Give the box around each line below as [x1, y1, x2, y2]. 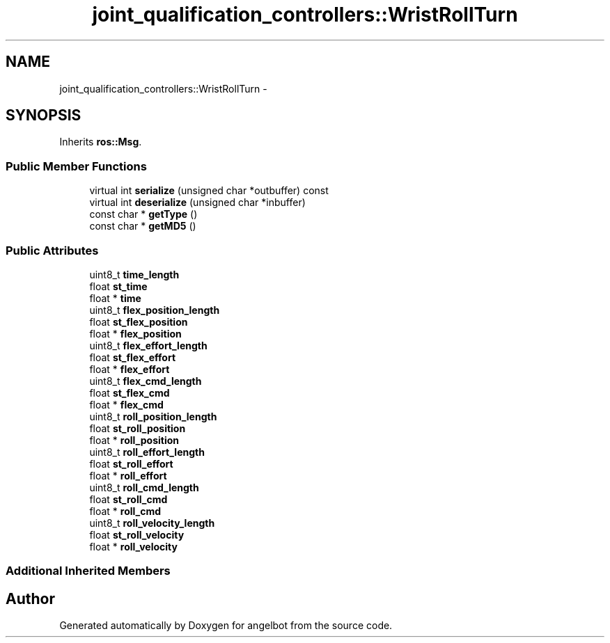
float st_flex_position [89, 315, 188, 328]
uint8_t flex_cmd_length [89, 374, 202, 387]
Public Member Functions [6, 159, 147, 173]
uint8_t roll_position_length [89, 410, 217, 422]
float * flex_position [89, 327, 182, 340]
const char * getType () [89, 208, 198, 221]
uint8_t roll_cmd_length [89, 481, 199, 493]
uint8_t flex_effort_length [89, 339, 208, 351]
